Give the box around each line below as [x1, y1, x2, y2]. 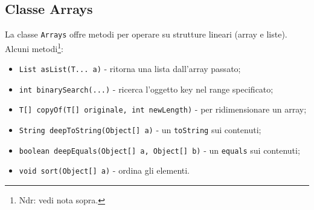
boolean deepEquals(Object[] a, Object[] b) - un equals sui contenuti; [19, 143, 300, 156]
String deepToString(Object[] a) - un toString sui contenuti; [19, 123, 261, 136]
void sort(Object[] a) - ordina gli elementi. [19, 164, 190, 177]
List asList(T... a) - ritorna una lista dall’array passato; [19, 62, 241, 75]
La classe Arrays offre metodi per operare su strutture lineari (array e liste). [5, 28, 287, 41]
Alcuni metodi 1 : [5, 40, 63, 54]
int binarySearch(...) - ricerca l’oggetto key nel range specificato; [19, 82, 274, 95]
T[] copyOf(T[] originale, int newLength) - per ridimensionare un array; [19, 103, 307, 116]
